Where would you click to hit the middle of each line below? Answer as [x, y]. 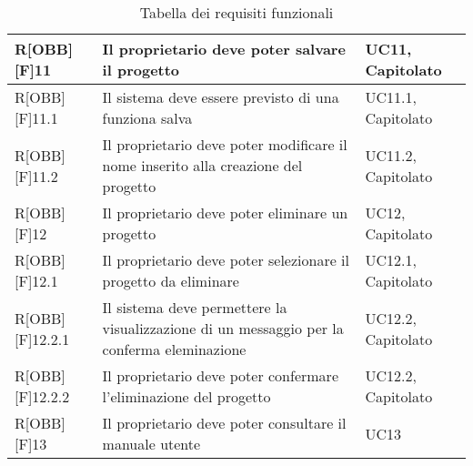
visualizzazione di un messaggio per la [223, 328]
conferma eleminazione [174, 349]
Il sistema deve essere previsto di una [221, 97]
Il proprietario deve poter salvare [224, 49]
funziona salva [147, 118]
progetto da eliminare [171, 281]
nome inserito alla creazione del [202, 165]
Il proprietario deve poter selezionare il [226, 260]
